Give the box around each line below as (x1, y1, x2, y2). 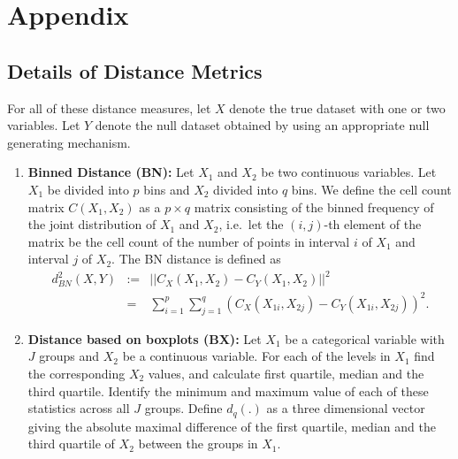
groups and (39, 347, 100, 365)
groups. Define (144, 399, 223, 417)
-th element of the (324, 215, 422, 233)
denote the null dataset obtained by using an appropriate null (95, 116, 430, 134)
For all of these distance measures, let (7, 98, 211, 117)
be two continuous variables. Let (261, 163, 437, 181)
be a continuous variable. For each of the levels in (122, 347, 391, 365)
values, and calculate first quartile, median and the (148, 363, 424, 382)
